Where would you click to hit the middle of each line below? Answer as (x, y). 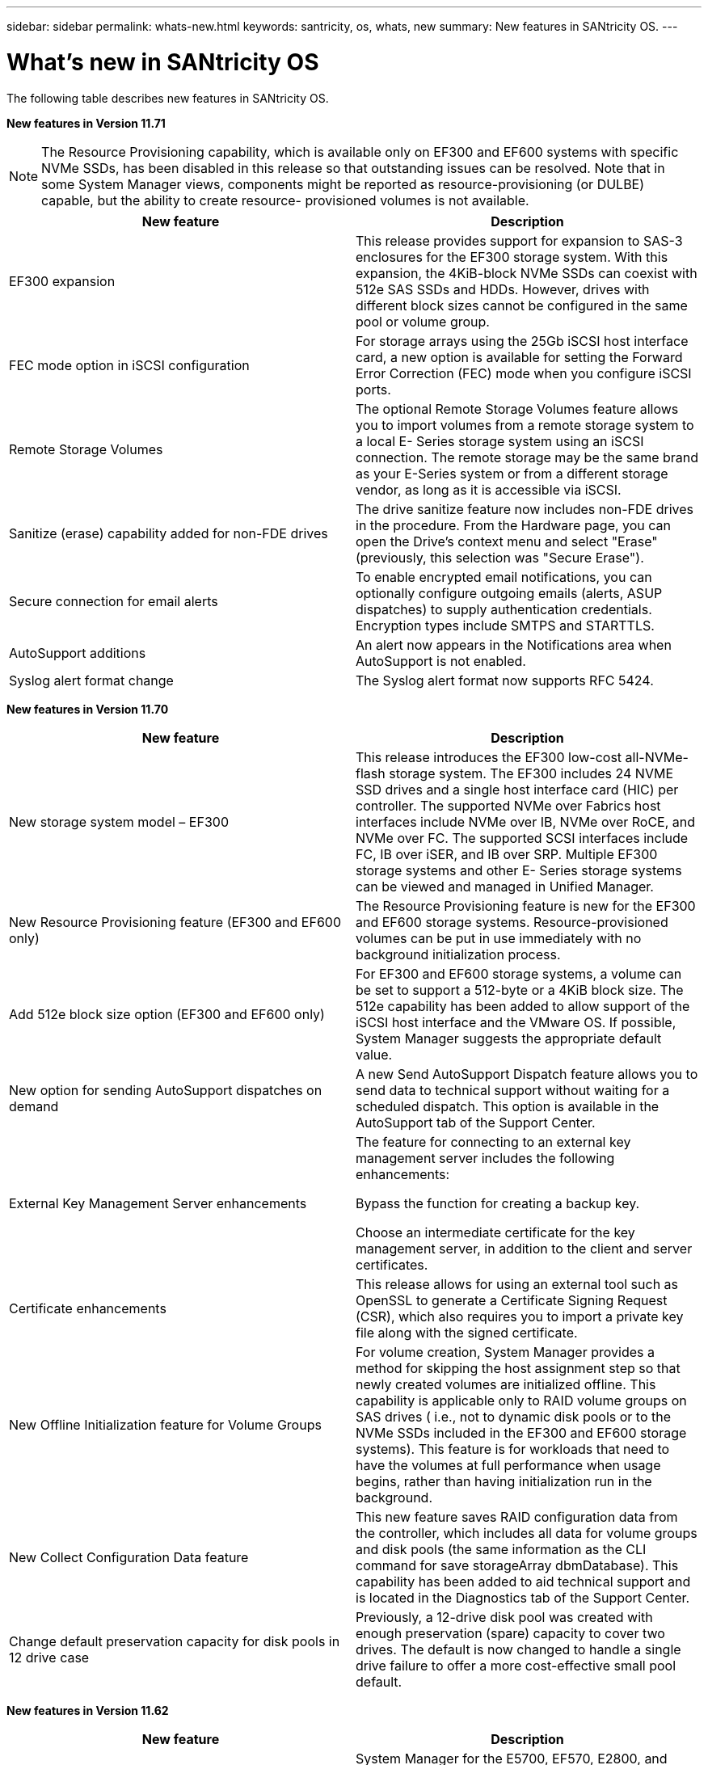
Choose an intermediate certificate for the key (495, 1232)
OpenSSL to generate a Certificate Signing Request (512, 1300)
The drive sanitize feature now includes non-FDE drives (525, 509)
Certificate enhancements (88, 1308)
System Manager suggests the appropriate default (509, 1038)
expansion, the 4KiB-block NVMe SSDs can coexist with (527, 273)
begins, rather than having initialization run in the (504, 1481)
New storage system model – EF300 (119, 821)
